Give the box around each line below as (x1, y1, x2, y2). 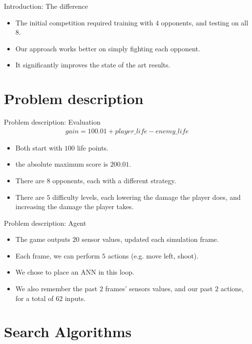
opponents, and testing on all (161, 17, 249, 27)
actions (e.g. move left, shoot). (107, 250, 199, 260)
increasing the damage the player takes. (15, 201, 134, 212)
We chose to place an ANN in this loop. (15, 267, 134, 277)
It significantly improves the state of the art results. (15, 60, 170, 70)
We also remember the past (15, 283, 98, 294)
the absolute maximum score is (15, 159, 108, 169)
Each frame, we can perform (15, 250, 100, 260)
